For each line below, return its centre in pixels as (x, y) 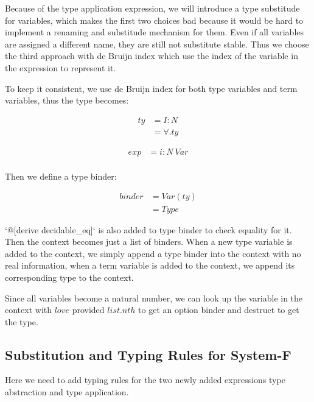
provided (88, 310)
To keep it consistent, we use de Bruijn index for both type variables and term (151, 88)
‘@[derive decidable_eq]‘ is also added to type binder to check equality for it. (148, 229)
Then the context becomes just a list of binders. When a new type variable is (149, 242)
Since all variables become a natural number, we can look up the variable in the (154, 298)
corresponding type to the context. (69, 277)
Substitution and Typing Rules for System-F (148, 354)
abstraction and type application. (67, 392)
